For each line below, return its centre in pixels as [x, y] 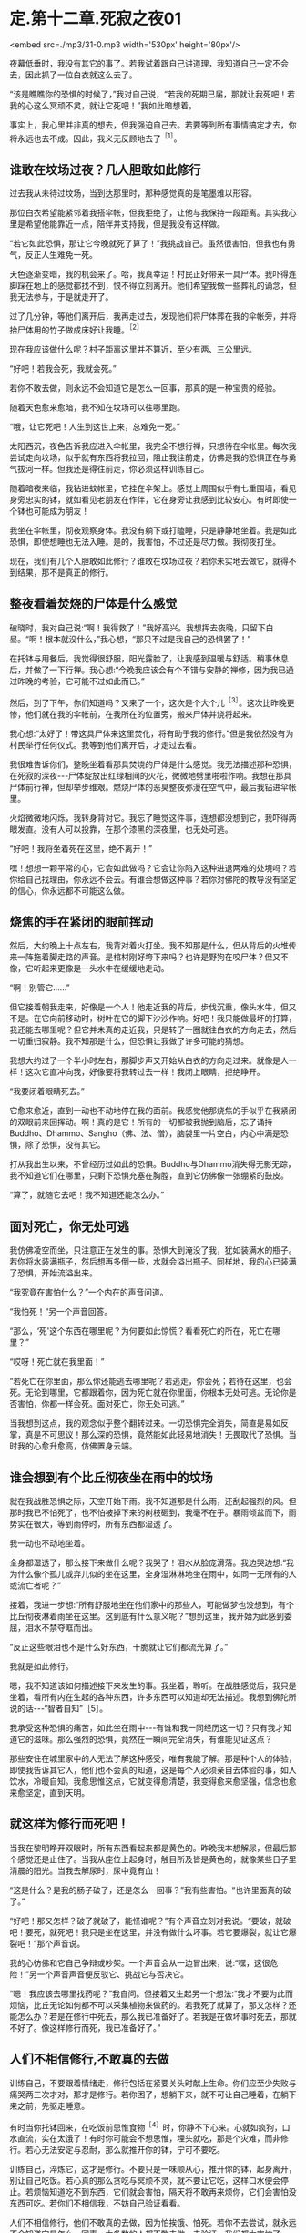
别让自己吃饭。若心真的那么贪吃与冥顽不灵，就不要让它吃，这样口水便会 [145, 2181]
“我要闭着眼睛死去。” [47, 1091]
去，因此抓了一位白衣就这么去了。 [73, 75]
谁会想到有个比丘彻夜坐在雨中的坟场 [111, 1477]
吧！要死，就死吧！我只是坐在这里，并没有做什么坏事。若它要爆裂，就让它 [149, 1931]
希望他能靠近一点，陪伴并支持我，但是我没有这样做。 [125, 224]
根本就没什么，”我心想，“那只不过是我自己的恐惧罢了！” [148, 639]
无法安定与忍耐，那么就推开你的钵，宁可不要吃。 [133, 2150]
